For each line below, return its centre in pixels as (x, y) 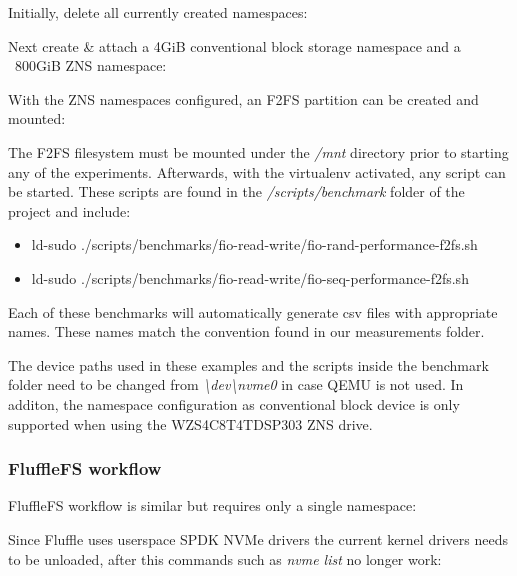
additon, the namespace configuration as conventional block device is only (234, 403)
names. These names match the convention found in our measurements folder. (246, 331)
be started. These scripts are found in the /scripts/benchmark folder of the (236, 191)
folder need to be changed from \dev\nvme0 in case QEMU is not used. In (236, 384)
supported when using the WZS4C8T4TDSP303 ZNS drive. (190, 423)
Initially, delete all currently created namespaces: (158, 12)
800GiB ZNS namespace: (90, 65)
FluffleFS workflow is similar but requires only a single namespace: (212, 505)
